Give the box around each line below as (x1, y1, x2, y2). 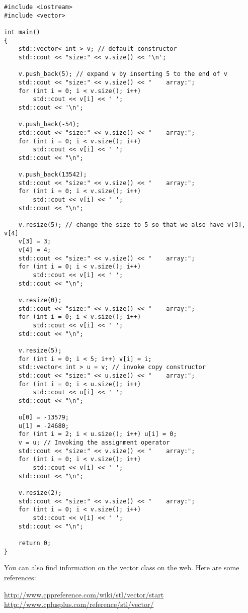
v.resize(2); (18, 489, 62, 497)
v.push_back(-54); (18, 121, 80, 128)
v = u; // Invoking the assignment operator (18, 439, 170, 447)
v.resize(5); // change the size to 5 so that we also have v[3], (18, 221, 245, 229)
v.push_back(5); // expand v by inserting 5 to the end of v (18, 70, 227, 78)
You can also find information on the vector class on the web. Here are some (4, 562, 239, 573)
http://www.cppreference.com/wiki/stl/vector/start (4, 589, 164, 599)
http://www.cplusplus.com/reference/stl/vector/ (4, 599, 154, 609)
